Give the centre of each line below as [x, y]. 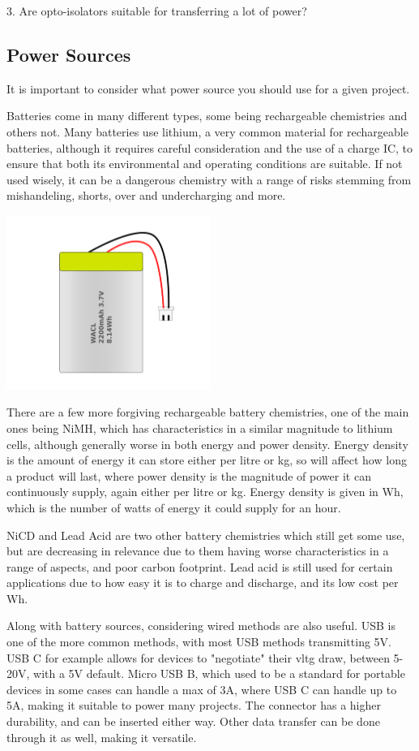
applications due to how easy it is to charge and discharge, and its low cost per [203, 583]
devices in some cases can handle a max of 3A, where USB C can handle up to [202, 689]
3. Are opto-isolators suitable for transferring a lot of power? [157, 11]
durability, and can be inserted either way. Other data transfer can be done [193, 721]
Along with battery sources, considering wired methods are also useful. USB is [201, 626]
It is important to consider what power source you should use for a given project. [208, 88]
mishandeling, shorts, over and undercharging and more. [146, 195]
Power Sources [69, 54]
